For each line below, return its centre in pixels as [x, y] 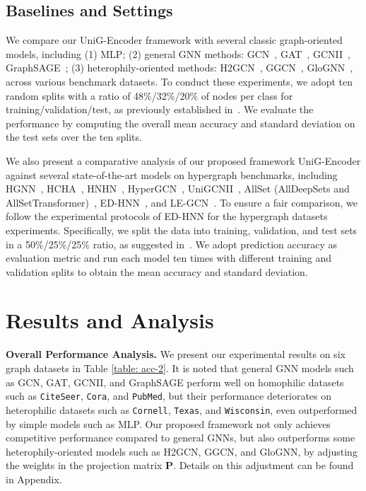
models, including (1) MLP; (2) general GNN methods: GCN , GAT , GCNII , [178, 53]
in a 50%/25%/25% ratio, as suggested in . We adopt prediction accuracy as [172, 244]
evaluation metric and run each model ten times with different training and [169, 258]
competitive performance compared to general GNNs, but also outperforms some [181, 438]
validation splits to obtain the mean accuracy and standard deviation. [157, 271]
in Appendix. [34, 479]
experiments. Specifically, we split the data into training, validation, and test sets [182, 230]
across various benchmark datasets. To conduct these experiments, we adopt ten [179, 81]
